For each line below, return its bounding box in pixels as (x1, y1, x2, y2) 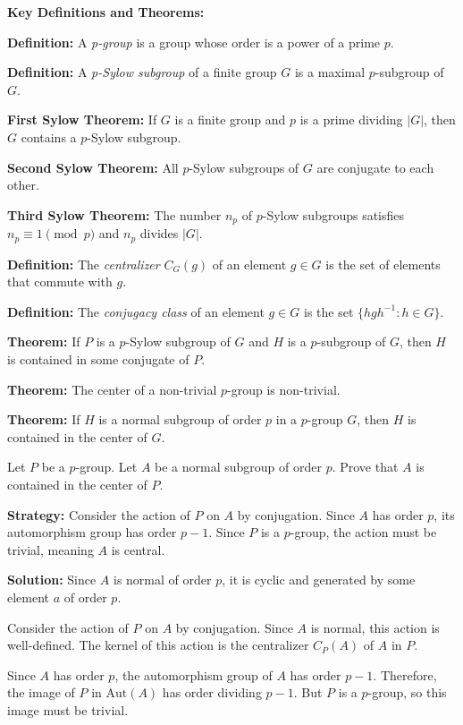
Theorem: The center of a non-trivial (7, 380, 217, 398)
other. (7, 175, 39, 194)
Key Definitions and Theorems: (7, 3, 205, 21)
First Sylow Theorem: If (7, 110, 157, 129)
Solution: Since (7, 570, 97, 589)
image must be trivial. (7, 700, 129, 719)
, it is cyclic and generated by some (222, 570, 416, 589)
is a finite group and (174, 110, 286, 129)
